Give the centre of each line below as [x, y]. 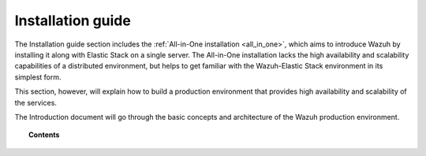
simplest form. [38, 77]
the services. [35, 102]
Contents [44, 135]
